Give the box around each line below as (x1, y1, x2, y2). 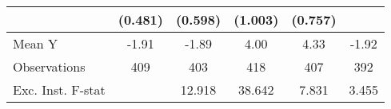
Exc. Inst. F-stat (13, 80, 106, 99)
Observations (13, 57, 86, 76)
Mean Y (13, 34, 58, 53)
